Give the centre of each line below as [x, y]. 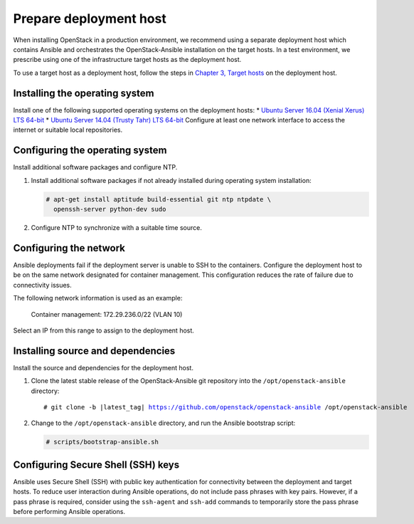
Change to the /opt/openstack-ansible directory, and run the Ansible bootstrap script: [163, 423]
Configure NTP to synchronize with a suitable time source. [116, 228]
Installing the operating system [84, 93]
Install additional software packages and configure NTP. [95, 167]
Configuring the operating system [90, 151]
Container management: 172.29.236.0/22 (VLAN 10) [107, 314]
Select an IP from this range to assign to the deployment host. [104, 330]
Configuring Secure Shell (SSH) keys [96, 465]
